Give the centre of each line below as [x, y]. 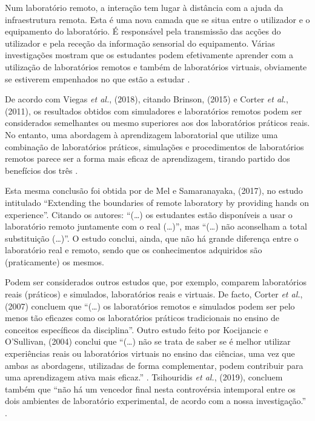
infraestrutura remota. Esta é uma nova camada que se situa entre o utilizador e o [157, 19]
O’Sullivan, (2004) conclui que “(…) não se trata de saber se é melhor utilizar [148, 341]
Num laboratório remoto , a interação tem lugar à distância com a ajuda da [144, 7]
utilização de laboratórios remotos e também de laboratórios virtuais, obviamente [156, 66]
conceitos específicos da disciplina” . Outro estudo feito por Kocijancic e [137, 329]
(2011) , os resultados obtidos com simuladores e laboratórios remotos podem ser [154, 111]
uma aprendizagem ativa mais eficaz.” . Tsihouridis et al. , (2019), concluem [144, 377]
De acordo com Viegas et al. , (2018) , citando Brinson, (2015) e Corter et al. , [147, 99]
